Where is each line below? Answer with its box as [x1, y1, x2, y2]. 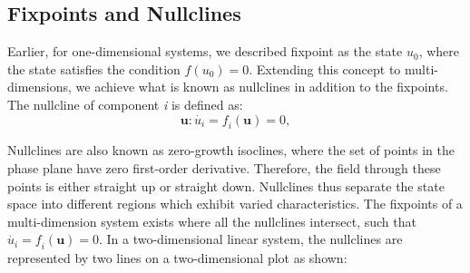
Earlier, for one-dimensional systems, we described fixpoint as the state [7, 42, 403, 61]
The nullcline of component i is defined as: [7, 94, 243, 113]
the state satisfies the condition [7, 59, 181, 78]
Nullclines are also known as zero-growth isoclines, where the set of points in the [7, 141, 455, 160]
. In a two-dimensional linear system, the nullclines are [98, 229, 403, 249]
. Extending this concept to [249, 59, 401, 78]
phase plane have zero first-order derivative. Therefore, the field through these [7, 158, 441, 177]
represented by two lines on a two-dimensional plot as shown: [7, 249, 348, 268]
